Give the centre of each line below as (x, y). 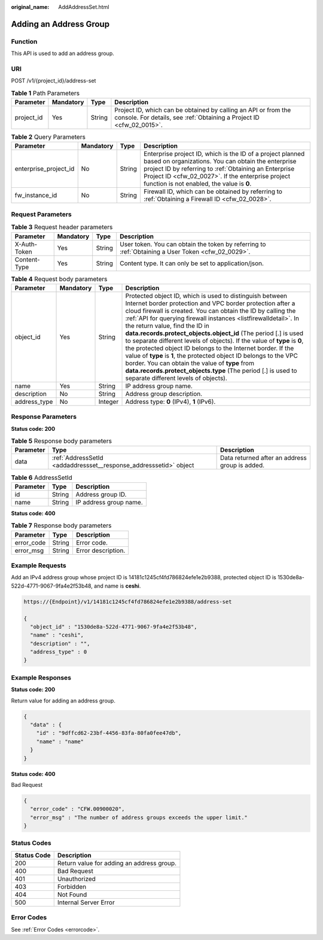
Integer (109, 401)
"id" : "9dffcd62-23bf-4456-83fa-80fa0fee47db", (109, 733)
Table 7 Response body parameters (61, 525)
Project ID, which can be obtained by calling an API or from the (203, 110)
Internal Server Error (86, 902)
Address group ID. (101, 494)
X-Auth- (26, 244)
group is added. (243, 466)
